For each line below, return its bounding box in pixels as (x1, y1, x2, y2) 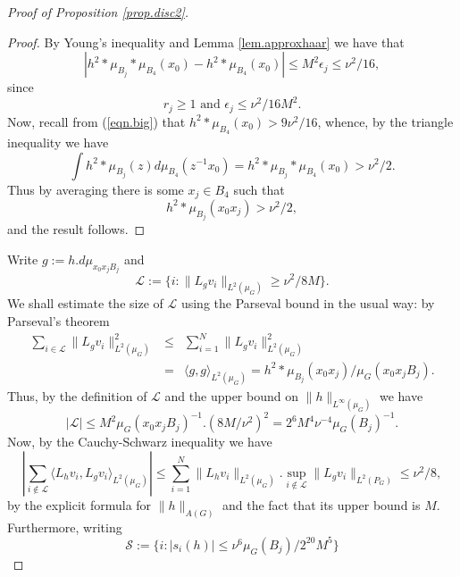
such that (233, 180, 285, 198)
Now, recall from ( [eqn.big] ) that (7, 112, 186, 130)
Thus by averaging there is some (7, 180, 184, 198)
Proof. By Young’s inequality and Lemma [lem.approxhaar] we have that (7, 32, 405, 51)
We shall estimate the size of (7, 294, 163, 313)
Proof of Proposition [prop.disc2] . (7, 3, 189, 21)
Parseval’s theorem (7, 311, 110, 330)
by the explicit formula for (7, 495, 152, 514)
